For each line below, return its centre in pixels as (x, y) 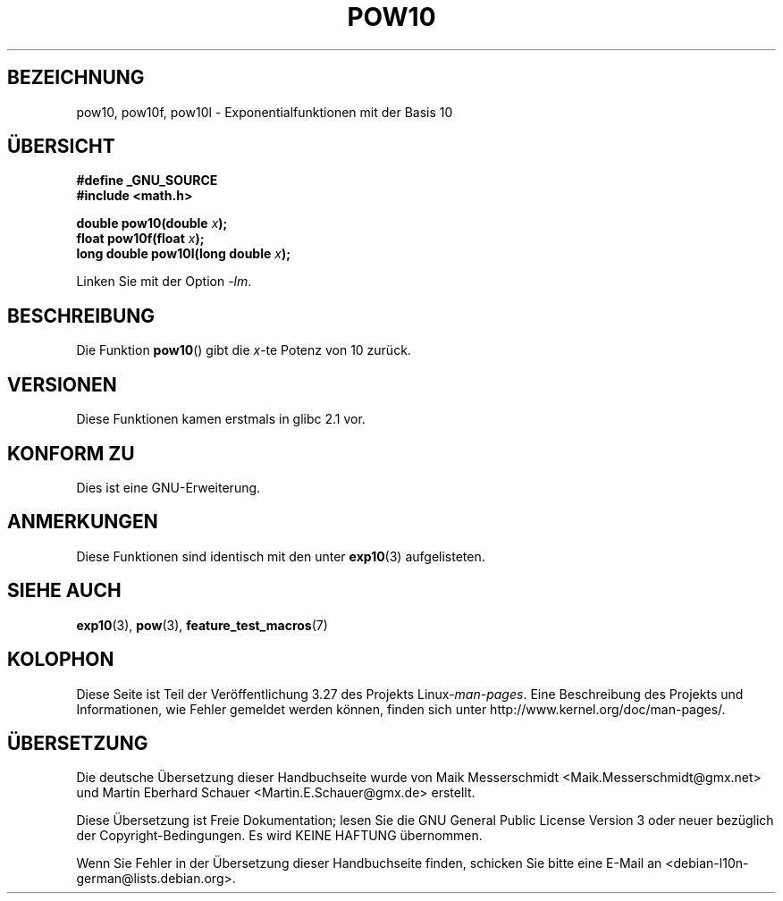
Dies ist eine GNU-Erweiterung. (168, 487)
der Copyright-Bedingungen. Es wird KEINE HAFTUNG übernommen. (279, 836)
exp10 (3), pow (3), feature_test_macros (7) (202, 625)
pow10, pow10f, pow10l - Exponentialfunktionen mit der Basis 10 (265, 112)
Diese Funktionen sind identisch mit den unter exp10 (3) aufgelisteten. (281, 556)
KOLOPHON (61, 660)
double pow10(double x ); (152, 223)
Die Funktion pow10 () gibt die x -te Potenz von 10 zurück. (244, 350)
